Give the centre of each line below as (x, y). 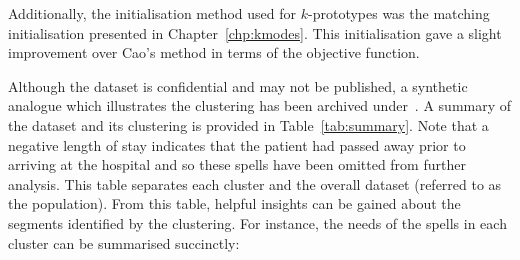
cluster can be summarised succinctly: (124, 242)
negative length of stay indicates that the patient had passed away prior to (237, 144)
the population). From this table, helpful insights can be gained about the (234, 203)
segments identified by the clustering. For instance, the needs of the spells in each (257, 222)
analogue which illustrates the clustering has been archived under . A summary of (260, 105)
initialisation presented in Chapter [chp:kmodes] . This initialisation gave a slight (255, 32)
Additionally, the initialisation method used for (152, 13)
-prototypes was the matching (399, 13)
